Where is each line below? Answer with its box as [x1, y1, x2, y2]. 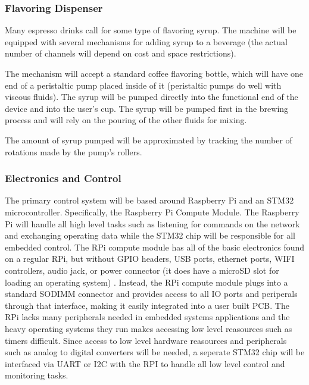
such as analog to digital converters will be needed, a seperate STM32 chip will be [5, 346, 305, 358]
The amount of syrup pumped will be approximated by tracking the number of [5, 133, 292, 146]
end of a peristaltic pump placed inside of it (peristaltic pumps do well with [5, 79, 282, 91]
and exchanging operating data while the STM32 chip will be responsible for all [5, 229, 295, 242]
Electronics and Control [5, 171, 121, 186]
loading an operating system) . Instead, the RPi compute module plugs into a [5, 276, 288, 288]
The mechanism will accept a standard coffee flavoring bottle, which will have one [5, 67, 304, 79]
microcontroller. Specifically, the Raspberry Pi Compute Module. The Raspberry [5, 205, 299, 218]
